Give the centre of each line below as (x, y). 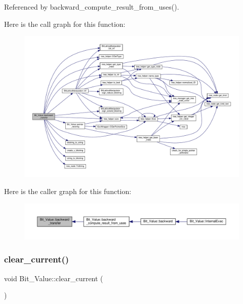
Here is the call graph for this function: (65, 24)
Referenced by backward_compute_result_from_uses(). (92, 7)
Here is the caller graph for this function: (68, 191)
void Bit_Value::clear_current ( (54, 278)
